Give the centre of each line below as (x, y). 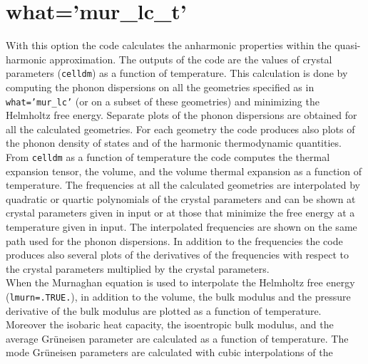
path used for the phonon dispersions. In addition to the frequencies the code (174, 240)
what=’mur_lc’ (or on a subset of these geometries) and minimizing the (163, 101)
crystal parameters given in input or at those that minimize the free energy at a (180, 213)
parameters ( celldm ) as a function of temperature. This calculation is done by (177, 73)
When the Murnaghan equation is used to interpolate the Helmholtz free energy (180, 282)
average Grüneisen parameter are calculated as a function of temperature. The (177, 338)
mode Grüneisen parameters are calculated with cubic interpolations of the (169, 352)
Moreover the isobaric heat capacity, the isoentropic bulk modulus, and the (170, 324)
